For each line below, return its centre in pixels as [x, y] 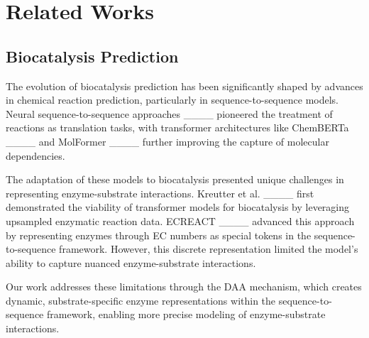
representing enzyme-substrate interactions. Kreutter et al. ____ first [160, 193]
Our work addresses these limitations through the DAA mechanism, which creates [184, 287]
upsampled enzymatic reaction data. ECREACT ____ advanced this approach [180, 220]
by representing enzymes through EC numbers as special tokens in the [159, 235]
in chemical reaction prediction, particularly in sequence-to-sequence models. [172, 100]
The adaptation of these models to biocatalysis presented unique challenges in [175, 179]
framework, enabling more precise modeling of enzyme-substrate [186, 314]
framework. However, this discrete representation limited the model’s [209, 249]
